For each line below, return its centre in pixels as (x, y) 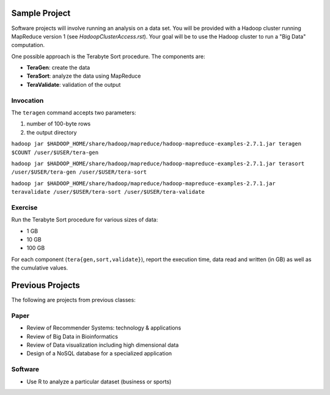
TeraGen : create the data (58, 68)
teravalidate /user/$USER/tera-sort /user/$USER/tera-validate (108, 192)
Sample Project (41, 13)
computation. (28, 45)
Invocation (28, 100)
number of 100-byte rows (59, 124)
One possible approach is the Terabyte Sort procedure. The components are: (108, 56)
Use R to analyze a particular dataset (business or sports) (99, 382)
